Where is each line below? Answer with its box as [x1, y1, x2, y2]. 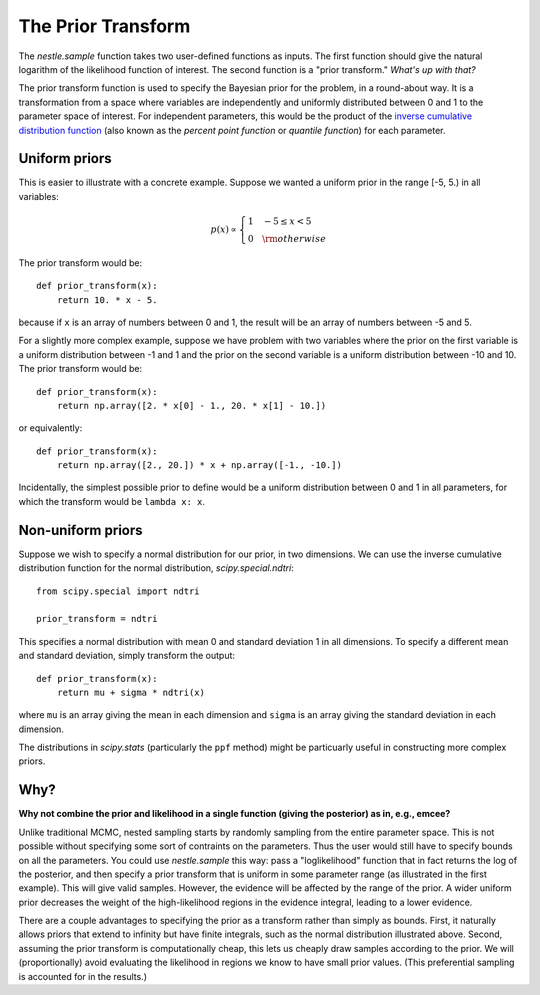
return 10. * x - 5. [56, 294, 158, 305]
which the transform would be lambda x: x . [18, 495, 205, 507]
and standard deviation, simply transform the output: [18, 650, 235, 662]
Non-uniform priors [18, 521, 144, 539]
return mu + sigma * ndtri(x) [56, 686, 205, 698]
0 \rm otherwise [247, 233, 327, 244]
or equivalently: [18, 422, 83, 434]
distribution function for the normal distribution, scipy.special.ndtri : [18, 562, 294, 574]
